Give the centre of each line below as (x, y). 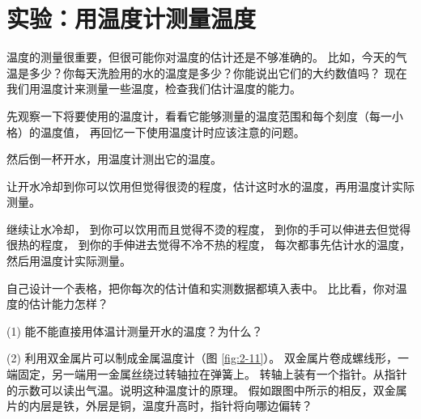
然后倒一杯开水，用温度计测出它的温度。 (114, 159)
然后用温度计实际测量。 (69, 261)
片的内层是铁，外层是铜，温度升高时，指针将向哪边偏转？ (159, 406)
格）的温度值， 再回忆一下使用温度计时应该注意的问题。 (156, 131)
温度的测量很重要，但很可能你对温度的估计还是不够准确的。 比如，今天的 (201, 57)
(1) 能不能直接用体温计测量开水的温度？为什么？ (135, 330)
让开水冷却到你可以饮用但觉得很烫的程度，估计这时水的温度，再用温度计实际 (210, 186)
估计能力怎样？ (68, 304)
